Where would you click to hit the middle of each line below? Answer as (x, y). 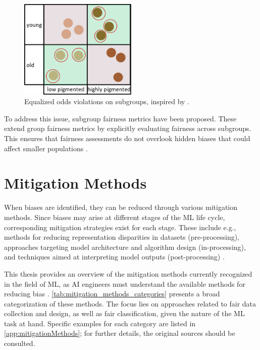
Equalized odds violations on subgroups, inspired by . (107, 101)
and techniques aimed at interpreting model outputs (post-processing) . (114, 257)
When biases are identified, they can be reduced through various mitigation (121, 207)
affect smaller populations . (46, 148)
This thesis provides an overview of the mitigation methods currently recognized (128, 273)
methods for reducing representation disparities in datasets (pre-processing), (122, 237)
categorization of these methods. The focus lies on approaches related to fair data (130, 303)
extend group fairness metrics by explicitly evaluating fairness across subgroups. (128, 128)
